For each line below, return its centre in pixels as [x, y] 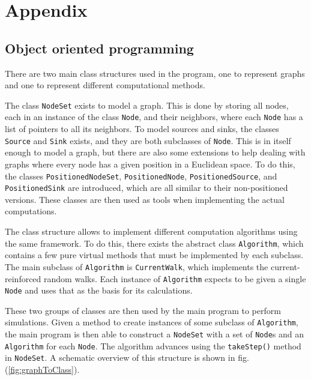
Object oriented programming [99, 48]
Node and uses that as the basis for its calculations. [99, 290]
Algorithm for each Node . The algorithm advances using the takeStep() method [153, 345]
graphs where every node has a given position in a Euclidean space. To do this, [150, 164]
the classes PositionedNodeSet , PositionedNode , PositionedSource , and [141, 176]
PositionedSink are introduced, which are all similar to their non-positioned [146, 188]
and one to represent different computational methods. [105, 85]
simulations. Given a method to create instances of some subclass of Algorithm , [152, 322]
